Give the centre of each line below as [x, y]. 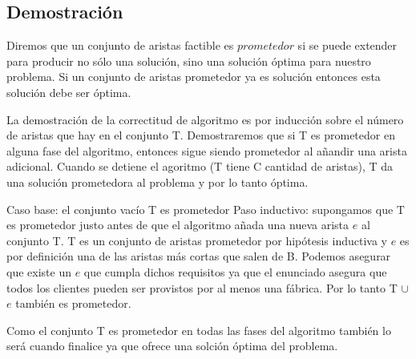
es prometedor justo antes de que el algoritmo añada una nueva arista [178, 225]
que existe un [39, 271]
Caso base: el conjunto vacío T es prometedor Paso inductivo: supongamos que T [206, 209]
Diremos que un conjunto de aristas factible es [120, 45]
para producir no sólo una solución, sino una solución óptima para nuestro [189, 61]
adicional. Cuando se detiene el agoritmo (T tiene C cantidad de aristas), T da [200, 166]
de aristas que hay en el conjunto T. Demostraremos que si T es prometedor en [201, 135]
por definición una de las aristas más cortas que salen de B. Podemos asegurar [199, 256]
